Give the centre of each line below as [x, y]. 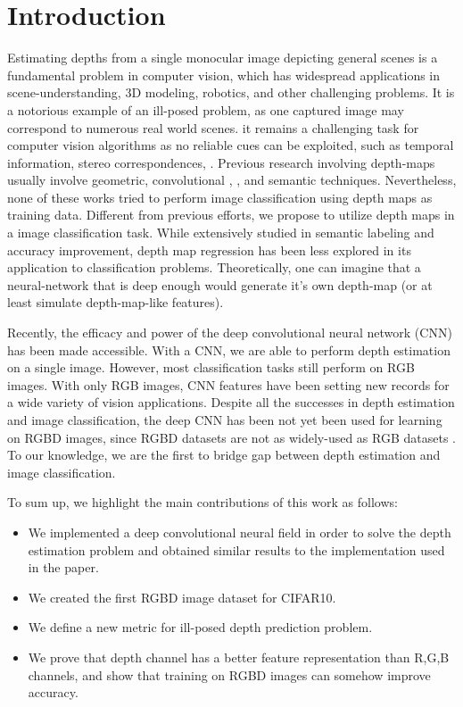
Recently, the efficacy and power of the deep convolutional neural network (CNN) [230, 333]
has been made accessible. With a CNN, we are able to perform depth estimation [229, 349]
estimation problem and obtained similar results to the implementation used [236, 549]
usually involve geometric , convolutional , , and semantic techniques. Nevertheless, [232, 180]
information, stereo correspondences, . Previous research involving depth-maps [221, 162]
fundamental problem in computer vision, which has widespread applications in [224, 75]
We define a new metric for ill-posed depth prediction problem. [200, 627]
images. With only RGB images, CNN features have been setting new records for [228, 384]
